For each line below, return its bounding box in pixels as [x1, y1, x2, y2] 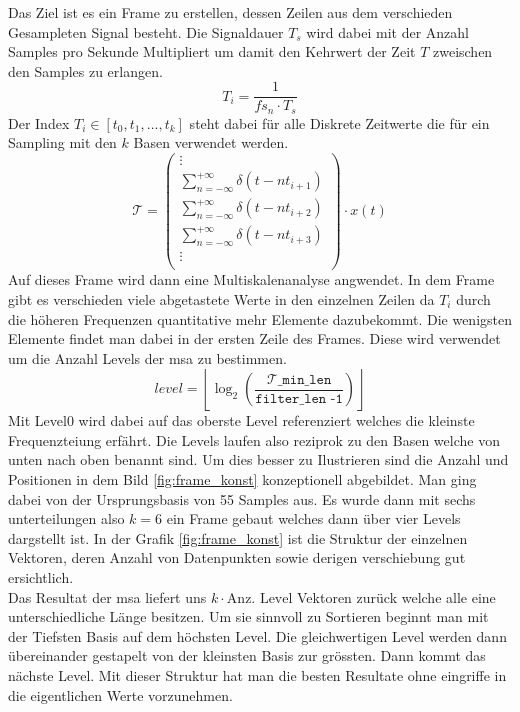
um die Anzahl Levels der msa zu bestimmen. [8, 347, 287, 368]
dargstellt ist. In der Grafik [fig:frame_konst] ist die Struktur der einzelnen [8, 527, 468, 548]
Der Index [8, 112, 70, 133]
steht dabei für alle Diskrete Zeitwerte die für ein [189, 112, 490, 133]
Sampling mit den [8, 132, 117, 153]
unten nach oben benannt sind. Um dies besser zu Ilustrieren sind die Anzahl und [8, 449, 509, 470]
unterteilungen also [8, 508, 125, 529]
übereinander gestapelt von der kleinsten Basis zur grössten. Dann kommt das [8, 645, 486, 666]
